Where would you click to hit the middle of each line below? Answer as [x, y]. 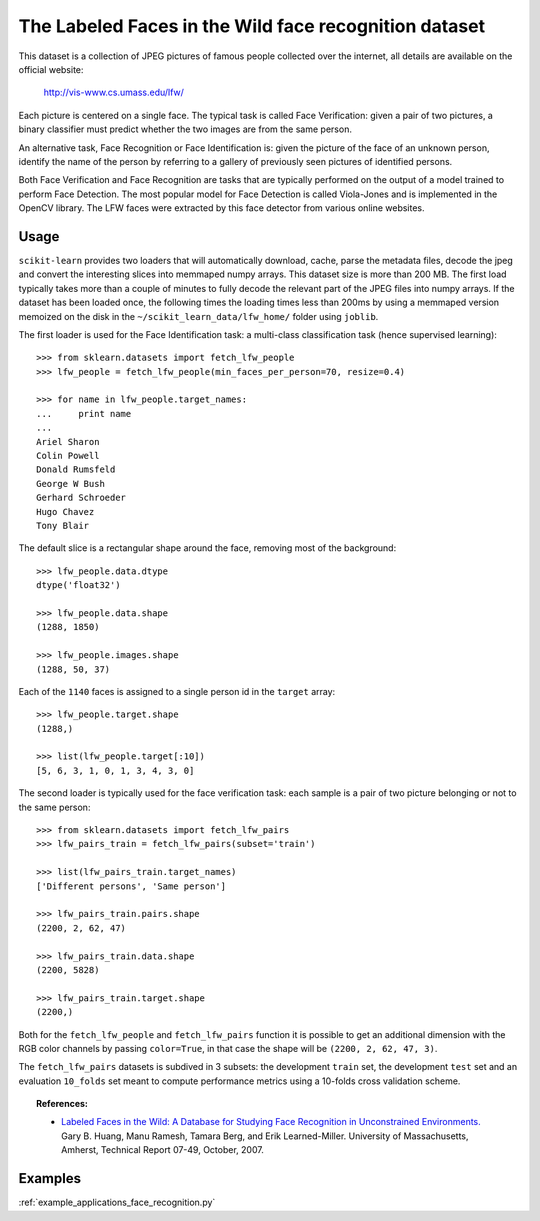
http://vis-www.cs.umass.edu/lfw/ [114, 92]
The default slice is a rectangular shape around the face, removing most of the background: [207, 548]
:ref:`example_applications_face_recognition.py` [117, 1202]
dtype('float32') [78, 585]
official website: [51, 69]
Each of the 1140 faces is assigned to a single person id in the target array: [177, 691]
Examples [50, 1178]
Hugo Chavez [65, 511]
